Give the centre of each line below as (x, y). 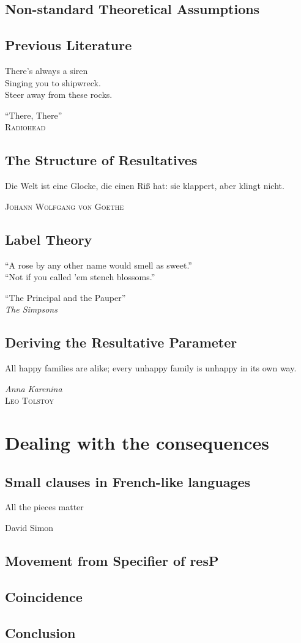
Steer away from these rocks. (59, 95)
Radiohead (25, 127)
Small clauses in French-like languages (128, 481)
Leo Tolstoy (29, 400)
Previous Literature (69, 45)
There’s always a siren (46, 70)
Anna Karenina (34, 388)
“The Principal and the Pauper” (65, 297)
